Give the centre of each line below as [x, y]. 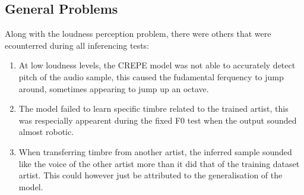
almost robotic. [46, 132]
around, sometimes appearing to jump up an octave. [114, 88]
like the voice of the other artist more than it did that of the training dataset [159, 163]
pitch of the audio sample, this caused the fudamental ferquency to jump [151, 76]
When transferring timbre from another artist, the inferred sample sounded [155, 151]
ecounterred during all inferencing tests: [77, 45]
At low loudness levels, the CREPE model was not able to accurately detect [157, 65]
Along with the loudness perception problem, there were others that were [138, 34]
